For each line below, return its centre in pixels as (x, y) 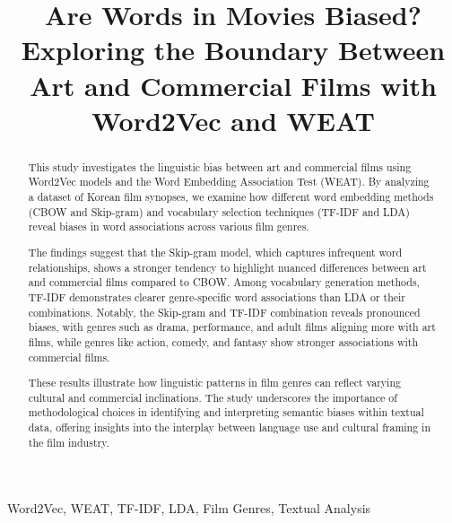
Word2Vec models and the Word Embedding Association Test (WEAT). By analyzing (229, 182)
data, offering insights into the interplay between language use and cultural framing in (230, 427)
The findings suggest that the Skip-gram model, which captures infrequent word (215, 252)
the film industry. (69, 442)
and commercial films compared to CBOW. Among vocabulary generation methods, (224, 282)
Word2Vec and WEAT (233, 120)
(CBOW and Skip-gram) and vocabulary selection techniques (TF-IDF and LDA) (219, 211)
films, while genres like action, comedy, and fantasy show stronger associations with (223, 341)
